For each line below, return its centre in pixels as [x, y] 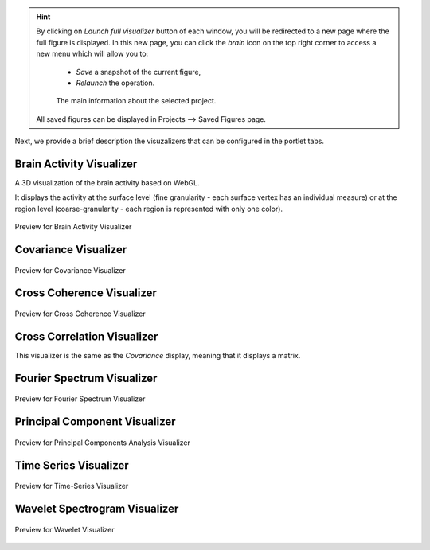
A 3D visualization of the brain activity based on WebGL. [107, 183]
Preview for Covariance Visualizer [70, 270]
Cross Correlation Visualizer [86, 336]
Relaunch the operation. [115, 83]
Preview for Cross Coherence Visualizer [80, 314]
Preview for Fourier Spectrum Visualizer [80, 399]
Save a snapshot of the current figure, [139, 72]
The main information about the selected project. [136, 101]
